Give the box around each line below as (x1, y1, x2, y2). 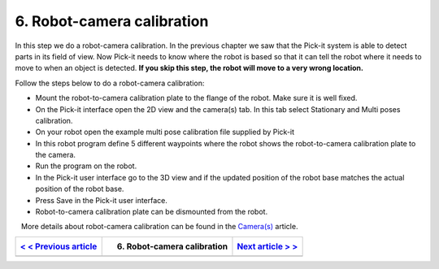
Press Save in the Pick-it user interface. (35, 195, 168, 205)
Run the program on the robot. (35, 161, 137, 171)
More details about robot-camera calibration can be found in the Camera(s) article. (20, 222, 298, 232)
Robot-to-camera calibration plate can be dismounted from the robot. (35, 207, 268, 217)
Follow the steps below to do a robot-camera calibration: (15, 78, 205, 88)
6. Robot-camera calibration (15, 12, 209, 30)
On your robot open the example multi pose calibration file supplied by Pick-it (35, 127, 295, 137)
